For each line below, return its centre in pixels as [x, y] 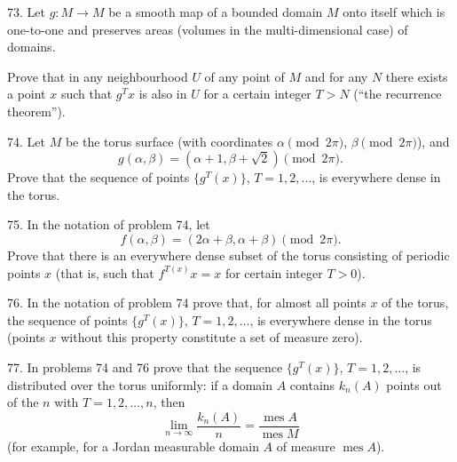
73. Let [26, 12]
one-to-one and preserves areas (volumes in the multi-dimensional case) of [208, 29]
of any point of [244, 76]
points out [414, 384]
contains [312, 384]
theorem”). [36, 111]
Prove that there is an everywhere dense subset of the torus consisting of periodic [228, 255]
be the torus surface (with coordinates [169, 141]
